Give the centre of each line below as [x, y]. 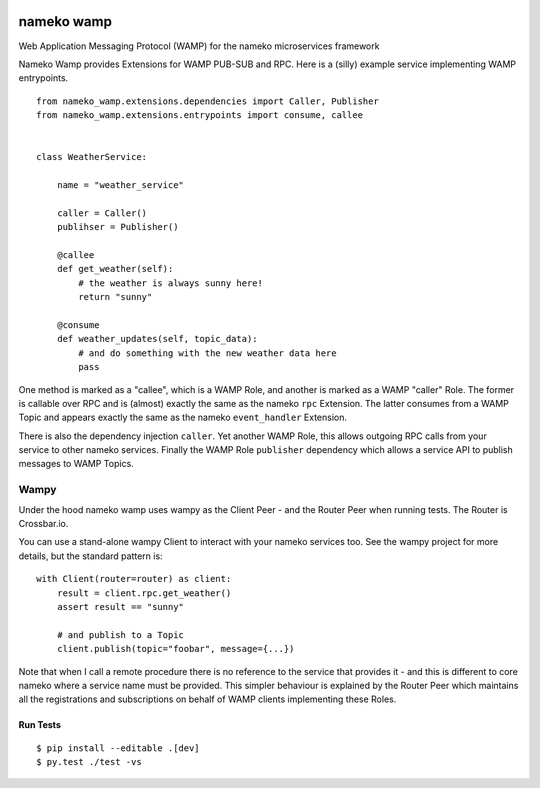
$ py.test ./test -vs [89, 762]
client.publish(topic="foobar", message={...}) [175, 649]
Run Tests [40, 725]
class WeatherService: [92, 157]
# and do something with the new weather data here [207, 353]
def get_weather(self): [115, 269]
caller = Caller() [102, 213]
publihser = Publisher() [117, 227]
